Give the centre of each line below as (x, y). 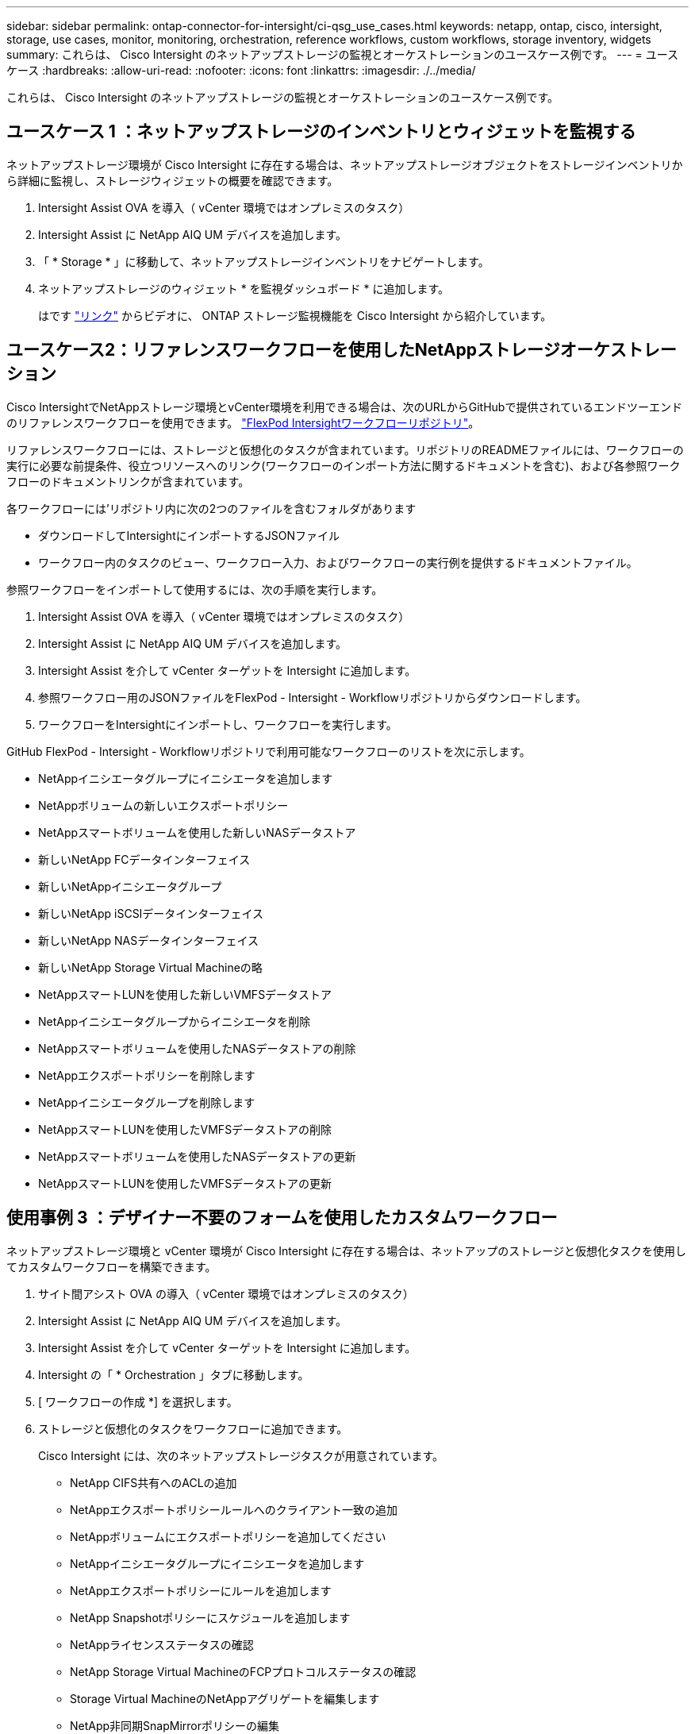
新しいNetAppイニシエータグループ (130, 886)
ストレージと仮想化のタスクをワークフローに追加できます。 (193, 1428)
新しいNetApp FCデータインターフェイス (144, 859)
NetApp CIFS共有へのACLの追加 (154, 1482)
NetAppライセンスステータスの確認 (162, 1644)
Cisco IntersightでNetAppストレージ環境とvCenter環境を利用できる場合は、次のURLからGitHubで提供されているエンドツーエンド (344, 407)
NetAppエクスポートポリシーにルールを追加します (201, 1590)
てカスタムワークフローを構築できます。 (111, 1266)
